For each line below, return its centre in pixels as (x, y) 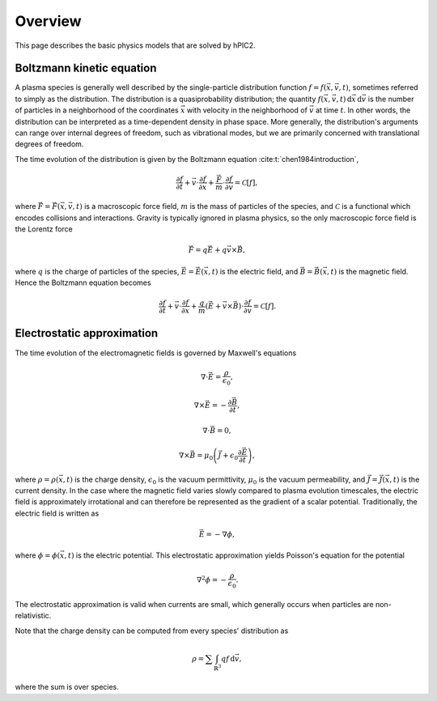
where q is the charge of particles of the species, (97, 271)
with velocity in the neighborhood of (247, 110)
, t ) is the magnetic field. (367, 271)
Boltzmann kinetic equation (86, 68)
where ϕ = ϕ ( (38, 555)
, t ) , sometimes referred (378, 87)
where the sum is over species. (67, 687)
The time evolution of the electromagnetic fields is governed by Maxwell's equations (156, 353)
